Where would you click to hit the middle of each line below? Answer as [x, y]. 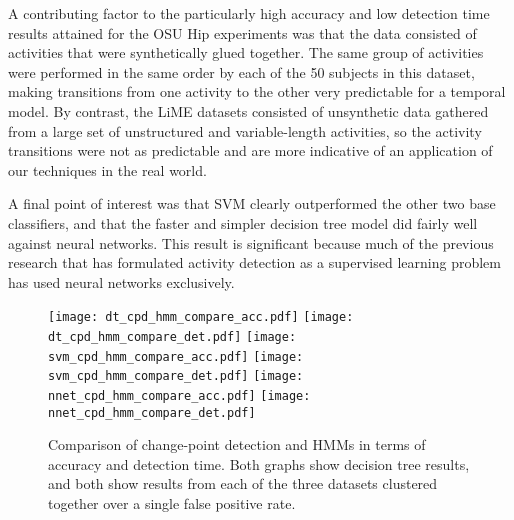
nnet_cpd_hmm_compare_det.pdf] [152, 412]
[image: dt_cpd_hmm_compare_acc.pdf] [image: [201, 317]
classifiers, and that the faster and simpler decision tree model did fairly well [243, 222]
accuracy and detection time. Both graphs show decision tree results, [259, 463]
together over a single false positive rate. [172, 503]
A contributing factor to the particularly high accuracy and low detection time [249, 13]
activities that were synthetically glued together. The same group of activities [246, 52]
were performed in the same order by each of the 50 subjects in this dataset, [241, 71]
